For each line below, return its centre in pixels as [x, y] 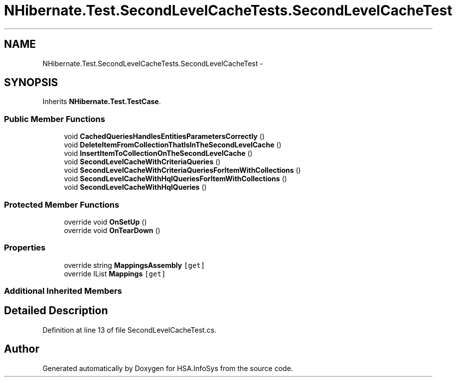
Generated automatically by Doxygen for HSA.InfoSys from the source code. [168, 368]
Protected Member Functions [62, 204]
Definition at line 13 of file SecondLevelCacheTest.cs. [130, 330]
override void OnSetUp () [105, 222]
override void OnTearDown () [112, 230]
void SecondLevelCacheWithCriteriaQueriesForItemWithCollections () [182, 170]
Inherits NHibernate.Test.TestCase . [102, 102]
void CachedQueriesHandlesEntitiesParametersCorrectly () [164, 136]
